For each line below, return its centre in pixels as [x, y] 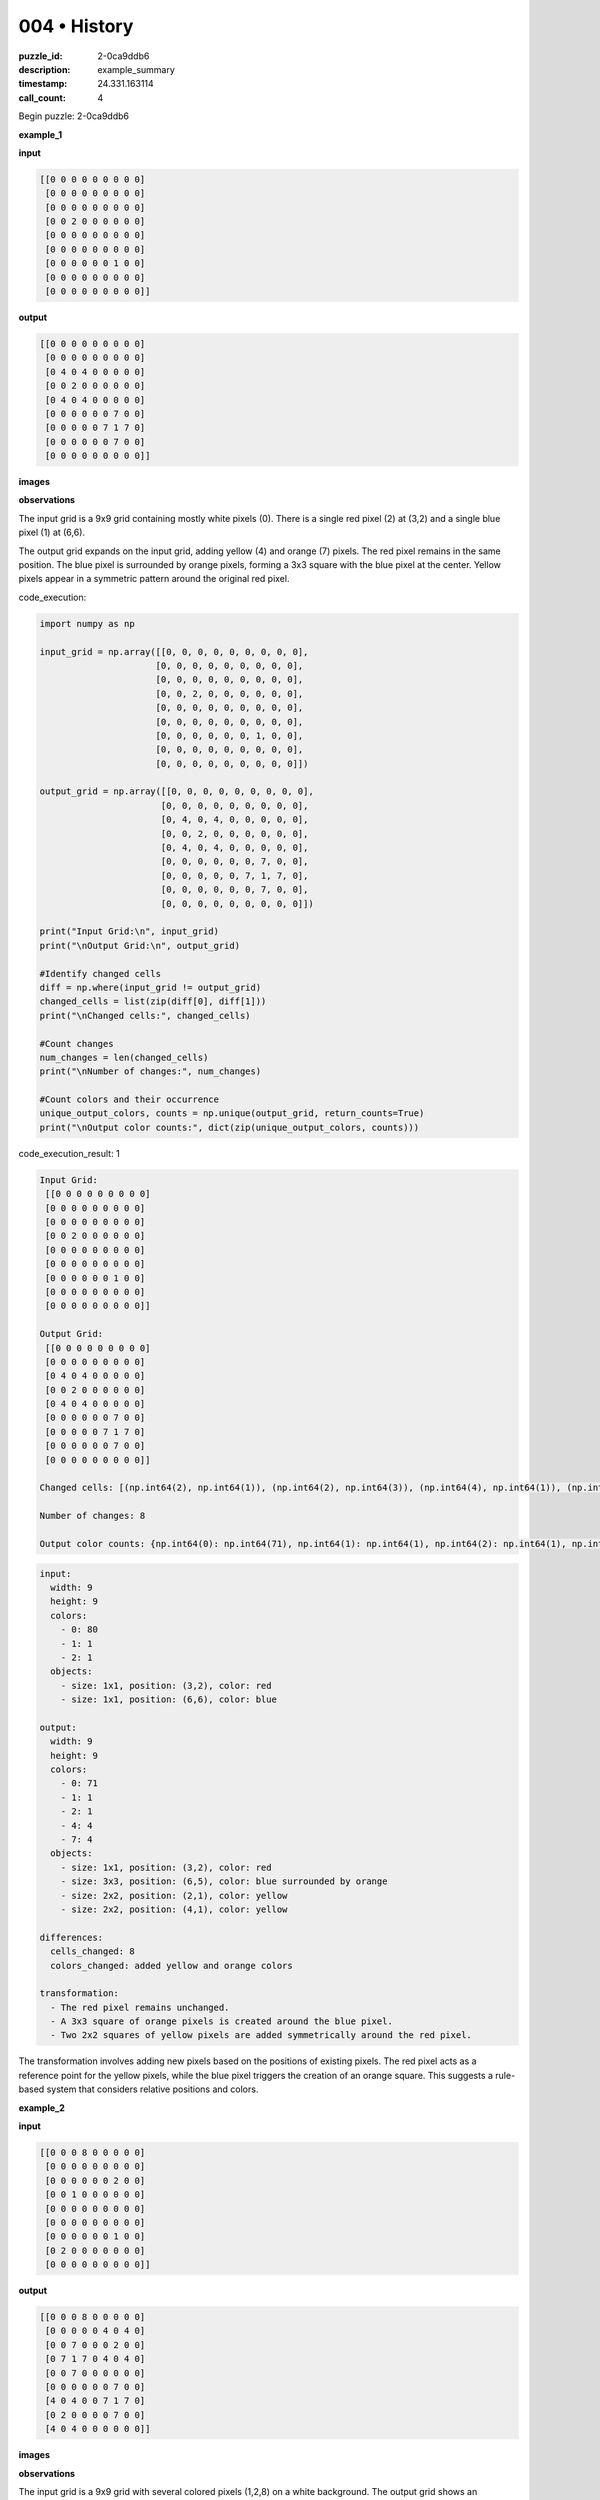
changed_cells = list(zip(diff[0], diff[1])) [153, 1001]
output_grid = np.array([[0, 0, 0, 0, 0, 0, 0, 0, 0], [176, 791]
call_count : [42, 97]
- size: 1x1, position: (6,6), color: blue [168, 1699]
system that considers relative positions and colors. [152, 2089]
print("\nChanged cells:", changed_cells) [145, 1015]
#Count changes [76, 1043]
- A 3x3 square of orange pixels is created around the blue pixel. [222, 2021]
